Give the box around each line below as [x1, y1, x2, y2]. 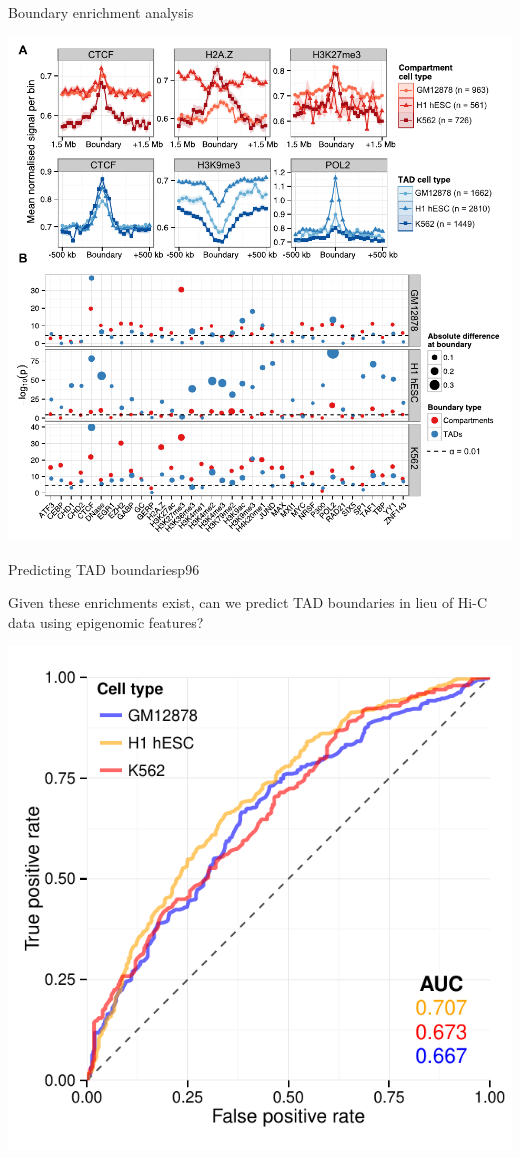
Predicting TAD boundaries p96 [8, 558, 200, 579]
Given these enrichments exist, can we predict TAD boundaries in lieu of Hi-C [8, 592, 488, 613]
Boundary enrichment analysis [8, 2, 194, 22]
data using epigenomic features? [8, 611, 204, 632]
